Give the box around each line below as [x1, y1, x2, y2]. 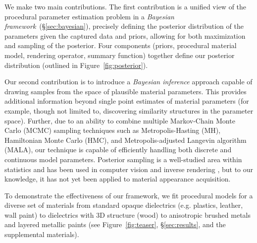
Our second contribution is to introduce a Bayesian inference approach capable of [4, 76, 253, 87]
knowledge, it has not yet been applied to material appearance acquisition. [4, 174, 231, 184]
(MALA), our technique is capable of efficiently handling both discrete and [4, 144, 232, 155]
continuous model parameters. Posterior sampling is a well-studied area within [4, 154, 242, 164]
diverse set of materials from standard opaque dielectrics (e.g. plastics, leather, [4, 200, 243, 210]
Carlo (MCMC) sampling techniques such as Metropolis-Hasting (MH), [4, 125, 221, 135]
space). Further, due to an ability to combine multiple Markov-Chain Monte [4, 115, 235, 125]
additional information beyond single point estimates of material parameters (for [4, 96, 249, 106]
